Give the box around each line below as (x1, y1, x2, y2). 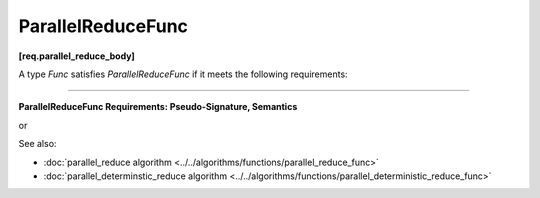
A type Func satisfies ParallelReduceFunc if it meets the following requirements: (18, 68, 349, 80)
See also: (18, 138, 57, 150)
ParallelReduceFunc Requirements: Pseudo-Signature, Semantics (18, 101, 298, 113)
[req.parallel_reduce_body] (18, 50, 135, 62)
